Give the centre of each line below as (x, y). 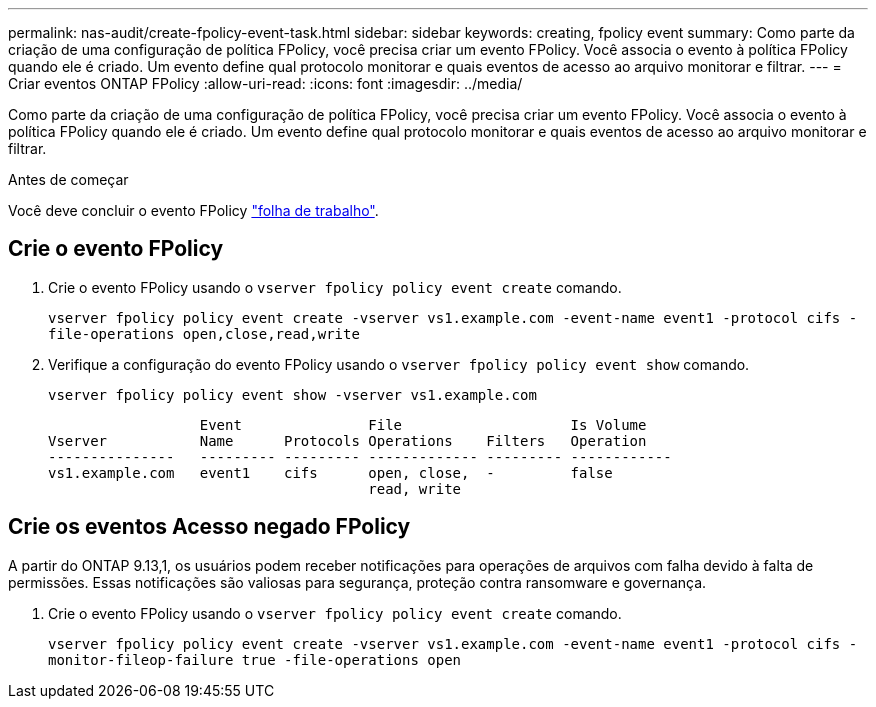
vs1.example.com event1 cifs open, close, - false (330, 472)
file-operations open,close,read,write (204, 333)
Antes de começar (68, 179)
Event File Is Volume (423, 424)
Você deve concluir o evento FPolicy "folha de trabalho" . (193, 210)
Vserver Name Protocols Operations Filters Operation (347, 440)
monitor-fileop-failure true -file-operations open (255, 659)
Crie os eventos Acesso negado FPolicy (209, 527)
